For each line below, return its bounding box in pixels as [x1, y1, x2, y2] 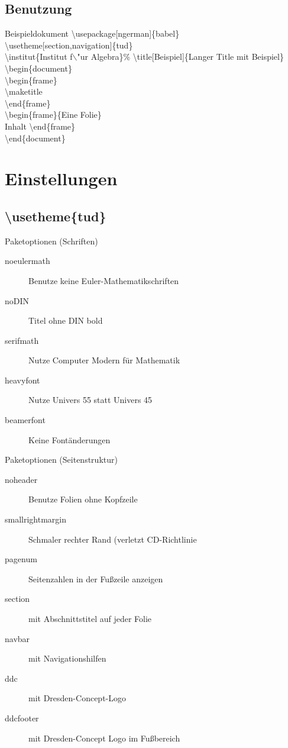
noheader [5, 473, 38, 485]
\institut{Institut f [5, 50, 73, 63]
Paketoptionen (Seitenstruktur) [5, 453, 118, 466]
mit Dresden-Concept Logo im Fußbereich [28, 731, 180, 744]
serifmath [5, 334, 39, 346]
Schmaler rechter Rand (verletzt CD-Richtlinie [28, 533, 197, 545]
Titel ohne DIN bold [28, 314, 103, 327]
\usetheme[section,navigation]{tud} [5, 38, 133, 51]
